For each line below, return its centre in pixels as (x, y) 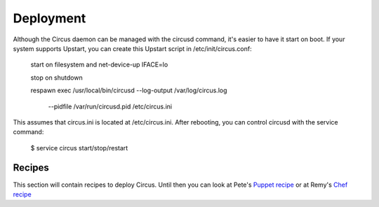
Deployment (49, 18)
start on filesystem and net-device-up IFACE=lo (99, 65)
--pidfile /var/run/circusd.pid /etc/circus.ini (110, 106)
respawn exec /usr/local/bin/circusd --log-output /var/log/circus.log (129, 90)
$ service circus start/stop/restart (79, 148)
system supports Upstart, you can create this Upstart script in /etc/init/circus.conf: (132, 48)
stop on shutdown (57, 78)
